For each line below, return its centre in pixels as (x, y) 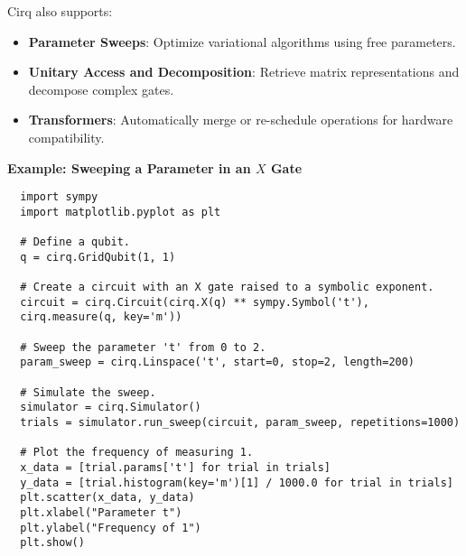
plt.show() (52, 543)
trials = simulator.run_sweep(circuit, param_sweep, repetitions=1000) (240, 422)
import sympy (59, 197)
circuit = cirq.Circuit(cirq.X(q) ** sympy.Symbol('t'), (195, 302)
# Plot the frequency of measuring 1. (137, 453)
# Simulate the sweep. (88, 392)
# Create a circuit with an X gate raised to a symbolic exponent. (227, 287)
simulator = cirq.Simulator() (111, 408)
